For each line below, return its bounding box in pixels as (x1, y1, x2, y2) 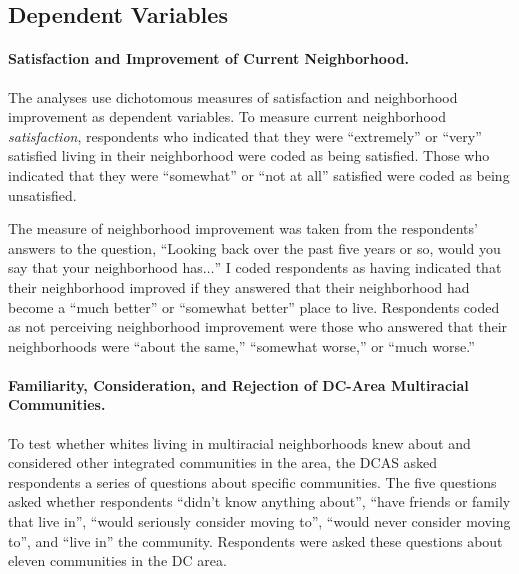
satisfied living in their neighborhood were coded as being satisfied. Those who (8, 145, 490, 166)
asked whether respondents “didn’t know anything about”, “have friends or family (8, 491, 511, 512)
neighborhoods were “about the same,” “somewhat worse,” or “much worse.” (8, 335, 475, 356)
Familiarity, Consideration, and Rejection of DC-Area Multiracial (8, 374, 469, 395)
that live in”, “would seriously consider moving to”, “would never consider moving (8, 511, 511, 532)
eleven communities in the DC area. (8, 550, 227, 571)
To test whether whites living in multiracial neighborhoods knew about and (8, 432, 471, 453)
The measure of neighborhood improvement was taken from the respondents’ (8, 218, 478, 239)
